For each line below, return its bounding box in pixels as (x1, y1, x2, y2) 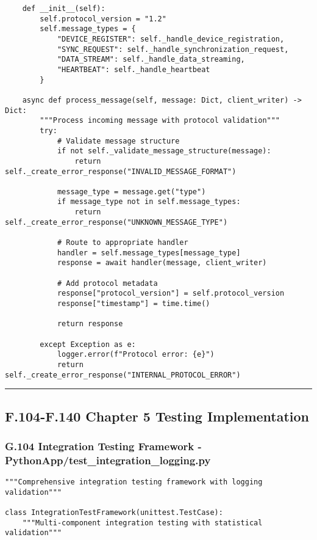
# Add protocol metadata (57, 279, 158, 288)
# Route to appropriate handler (57, 238, 188, 247)
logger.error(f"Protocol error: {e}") (57, 350, 215, 359)
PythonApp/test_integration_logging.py (5, 452, 211, 467)
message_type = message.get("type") (57, 187, 206, 196)
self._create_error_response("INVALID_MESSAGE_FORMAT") (5, 167, 237, 176)
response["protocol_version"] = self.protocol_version (57, 289, 285, 298)
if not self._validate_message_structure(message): (57, 147, 271, 156)
